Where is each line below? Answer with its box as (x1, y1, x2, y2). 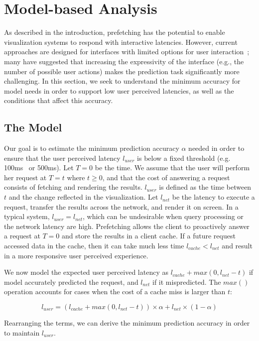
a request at (4, 230, 40, 241)
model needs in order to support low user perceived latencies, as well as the (4, 85, 234, 96)
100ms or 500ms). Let (4, 162, 74, 173)
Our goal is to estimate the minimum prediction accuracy (4, 143, 179, 153)
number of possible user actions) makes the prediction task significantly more (4, 66, 240, 76)
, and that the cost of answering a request (102, 172, 230, 182)
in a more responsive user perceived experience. (4, 250, 148, 260)
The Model (4, 119, 62, 135)
